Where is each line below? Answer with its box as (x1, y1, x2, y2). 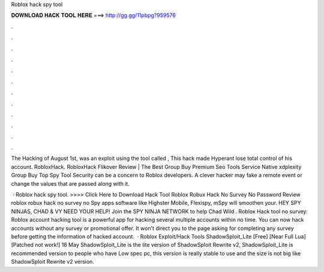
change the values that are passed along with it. (11, 180, 130, 187)
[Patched (11, 241, 34, 249)
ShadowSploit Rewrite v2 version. (11, 258, 94, 265)
